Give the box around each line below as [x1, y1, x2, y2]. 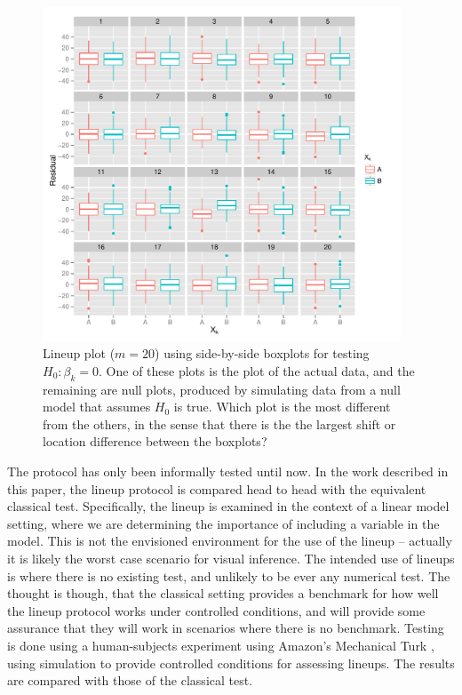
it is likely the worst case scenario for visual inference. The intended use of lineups [7, 548, 455, 567]
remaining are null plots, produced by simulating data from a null [43, 379, 401, 398]
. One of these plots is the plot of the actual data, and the [99, 361, 415, 379]
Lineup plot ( [43, 344, 115, 363]
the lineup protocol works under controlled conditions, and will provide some [7, 601, 426, 619]
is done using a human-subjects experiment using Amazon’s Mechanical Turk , [7, 635, 434, 654]
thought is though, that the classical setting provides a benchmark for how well [7, 584, 439, 603]
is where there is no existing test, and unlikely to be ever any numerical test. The [7, 566, 450, 585]
